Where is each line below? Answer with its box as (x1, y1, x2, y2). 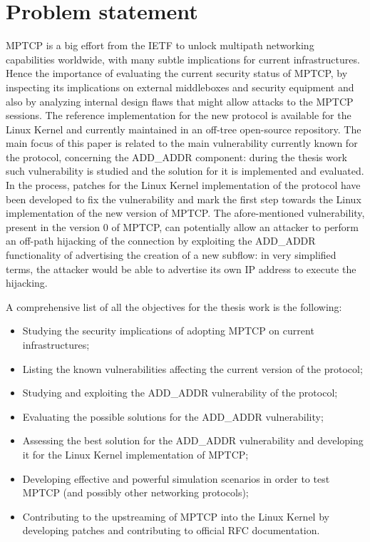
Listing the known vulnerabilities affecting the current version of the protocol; (22, 361, 363, 376)
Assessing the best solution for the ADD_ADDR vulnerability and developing (22, 433, 364, 448)
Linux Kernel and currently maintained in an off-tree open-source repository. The (6, 121, 361, 136)
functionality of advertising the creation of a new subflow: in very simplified (6, 247, 336, 262)
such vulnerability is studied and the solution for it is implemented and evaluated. (6, 163, 364, 178)
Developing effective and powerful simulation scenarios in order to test (22, 471, 330, 486)
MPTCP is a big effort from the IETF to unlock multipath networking (6, 38, 314, 53)
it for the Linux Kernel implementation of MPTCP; (22, 446, 249, 461)
